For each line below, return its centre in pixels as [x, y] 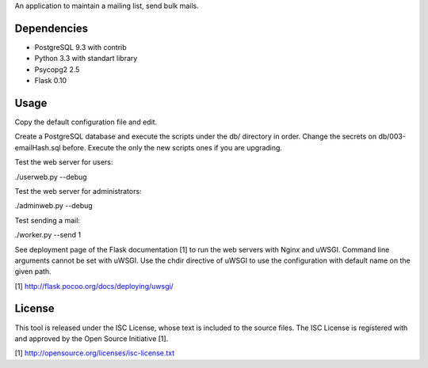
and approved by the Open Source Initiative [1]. [92, 338]
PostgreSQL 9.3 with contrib [80, 47]
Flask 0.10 [51, 81]
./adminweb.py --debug [53, 206]
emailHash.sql [38, 147]
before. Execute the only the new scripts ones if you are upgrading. [172, 147]
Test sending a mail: [48, 220]
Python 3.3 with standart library [86, 59]
